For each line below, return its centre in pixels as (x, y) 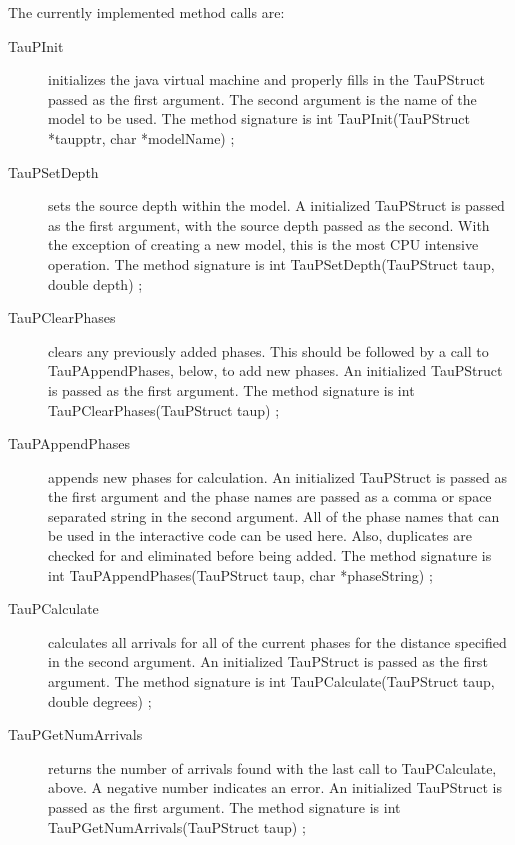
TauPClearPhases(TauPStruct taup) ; (164, 409)
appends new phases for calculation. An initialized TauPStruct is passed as (277, 476)
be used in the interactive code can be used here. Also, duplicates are (260, 535)
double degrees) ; (100, 700)
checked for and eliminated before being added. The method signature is (270, 555)
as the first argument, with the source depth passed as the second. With (269, 224)
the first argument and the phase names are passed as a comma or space (270, 496)
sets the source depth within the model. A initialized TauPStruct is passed (276, 205)
